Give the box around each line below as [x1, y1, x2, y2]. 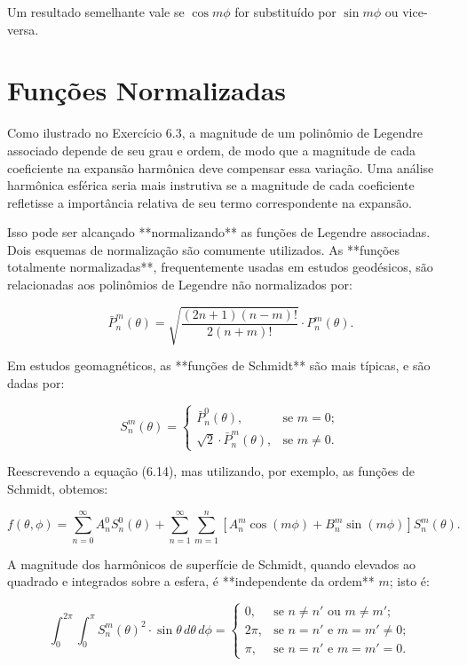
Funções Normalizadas [7, 72, 286, 108]
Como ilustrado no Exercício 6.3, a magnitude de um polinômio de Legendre [7, 123, 423, 142]
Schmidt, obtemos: [7, 479, 108, 497]
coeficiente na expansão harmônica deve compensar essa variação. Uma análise [7, 158, 434, 177]
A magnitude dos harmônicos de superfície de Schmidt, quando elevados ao [7, 554, 416, 573]
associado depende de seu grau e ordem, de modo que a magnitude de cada [7, 140, 416, 159]
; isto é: [389, 572, 430, 591]
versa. [7, 20, 39, 38]
